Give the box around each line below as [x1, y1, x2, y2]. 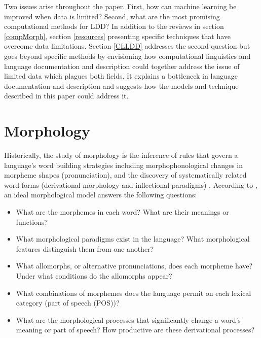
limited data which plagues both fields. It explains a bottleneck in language [4, 71, 238, 81]
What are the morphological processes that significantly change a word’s [16, 314, 241, 325]
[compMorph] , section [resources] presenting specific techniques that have [4, 30, 231, 41]
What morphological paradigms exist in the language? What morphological [16, 233, 250, 244]
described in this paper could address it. [4, 90, 129, 101]
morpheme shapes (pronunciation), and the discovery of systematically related [4, 170, 247, 180]
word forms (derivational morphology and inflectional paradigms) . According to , [4, 179, 257, 190]
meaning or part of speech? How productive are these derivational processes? [16, 324, 255, 335]
